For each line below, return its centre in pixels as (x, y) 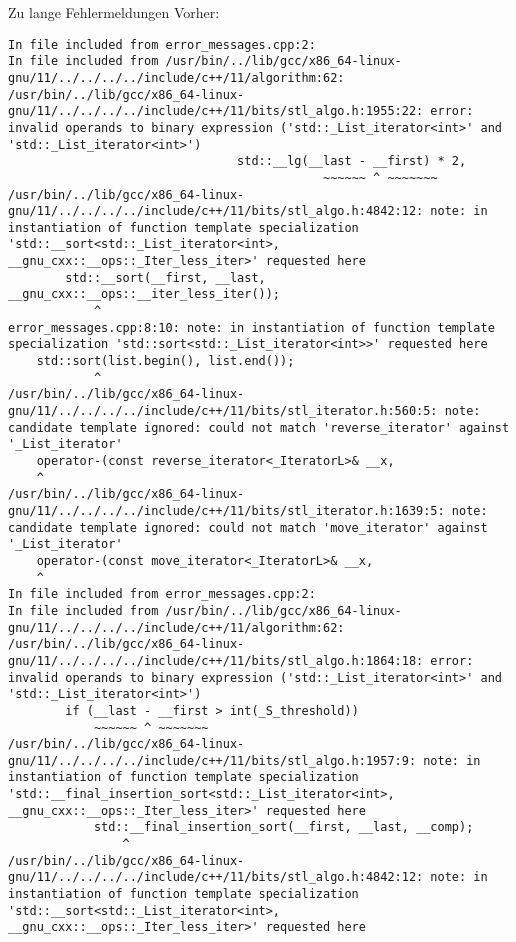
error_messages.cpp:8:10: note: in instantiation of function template (251, 327)
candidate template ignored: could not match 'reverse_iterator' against (259, 427)
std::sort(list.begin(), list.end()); (165, 361)
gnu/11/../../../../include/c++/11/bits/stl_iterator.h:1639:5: (226, 510)
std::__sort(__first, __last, (165, 277)
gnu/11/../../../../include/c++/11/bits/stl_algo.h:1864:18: (216, 660)
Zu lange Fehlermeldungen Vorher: (114, 12)
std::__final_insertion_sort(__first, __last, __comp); (283, 827)
